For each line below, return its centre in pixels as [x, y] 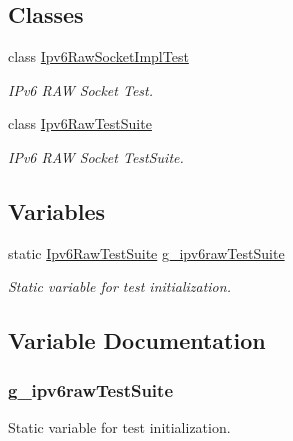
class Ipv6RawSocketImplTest [98, 56]
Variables [57, 210]
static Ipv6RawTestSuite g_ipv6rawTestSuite [146, 252]
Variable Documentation [137, 340]
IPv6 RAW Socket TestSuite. [96, 156]
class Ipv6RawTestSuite [80, 123]
